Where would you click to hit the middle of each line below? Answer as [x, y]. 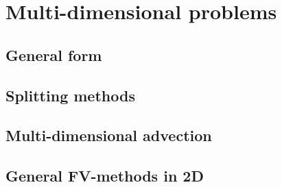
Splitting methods [70, 95]
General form [54, 54]
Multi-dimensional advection [109, 135]
